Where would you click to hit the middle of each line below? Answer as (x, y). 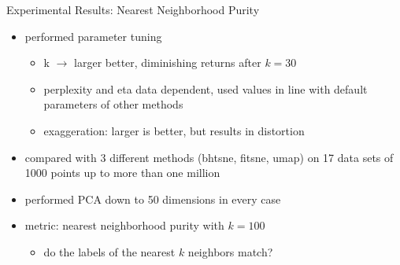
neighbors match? (230, 251)
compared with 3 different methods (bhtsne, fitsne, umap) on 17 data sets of (209, 157)
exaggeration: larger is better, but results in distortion (174, 130)
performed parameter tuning (93, 36)
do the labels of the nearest (109, 251)
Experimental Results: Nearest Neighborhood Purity (133, 9)
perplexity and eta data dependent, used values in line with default (206, 88)
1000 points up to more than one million (122, 173)
